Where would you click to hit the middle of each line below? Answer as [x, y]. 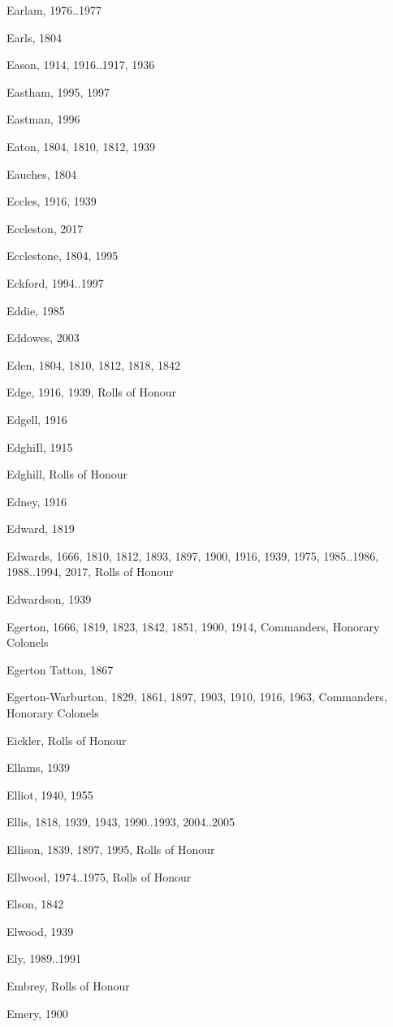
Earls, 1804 [34, 37]
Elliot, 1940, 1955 [50, 794]
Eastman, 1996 [43, 119]
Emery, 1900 [37, 1013]
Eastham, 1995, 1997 [58, 91]
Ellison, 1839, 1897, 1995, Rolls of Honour [111, 849]
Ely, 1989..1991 [44, 958]
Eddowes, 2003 [43, 338]
